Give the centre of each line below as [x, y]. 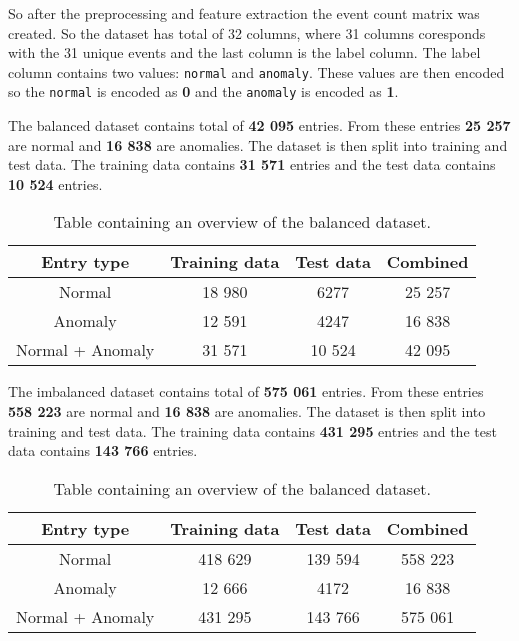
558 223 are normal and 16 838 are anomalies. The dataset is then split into [247, 411]
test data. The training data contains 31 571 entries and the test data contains [252, 164]
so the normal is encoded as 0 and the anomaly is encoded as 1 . [203, 91]
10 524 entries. [55, 183]
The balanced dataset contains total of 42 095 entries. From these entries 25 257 [259, 125]
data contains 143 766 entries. [103, 450]
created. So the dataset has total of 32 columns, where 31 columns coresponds [247, 32]
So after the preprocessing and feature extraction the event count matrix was [244, 13]
